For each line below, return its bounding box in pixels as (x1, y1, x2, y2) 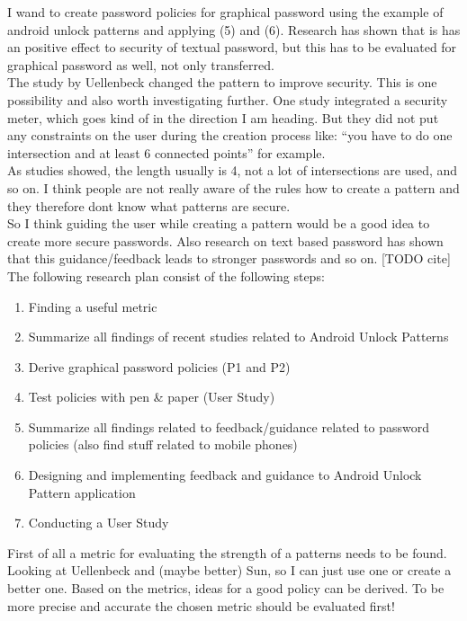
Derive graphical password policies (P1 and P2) (28, 357, 291, 376)
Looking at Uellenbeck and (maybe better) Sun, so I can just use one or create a (7, 561, 452, 580)
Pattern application (28, 483, 136, 501)
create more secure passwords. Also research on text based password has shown (7, 231, 444, 250)
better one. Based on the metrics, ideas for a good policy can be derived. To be (7, 579, 445, 598)
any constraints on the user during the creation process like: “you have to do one (7, 126, 453, 145)
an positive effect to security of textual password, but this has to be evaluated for (7, 38, 457, 57)
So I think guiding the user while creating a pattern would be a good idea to (7, 214, 430, 233)
